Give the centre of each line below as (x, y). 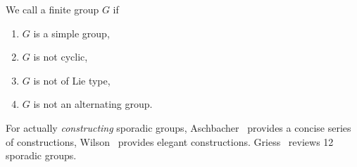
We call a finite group (52, 9)
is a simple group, (71, 33)
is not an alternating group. (93, 104)
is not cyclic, (61, 57)
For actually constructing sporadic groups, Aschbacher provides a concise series (178, 127)
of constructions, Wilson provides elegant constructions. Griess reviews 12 (170, 141)
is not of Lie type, (72, 80)
